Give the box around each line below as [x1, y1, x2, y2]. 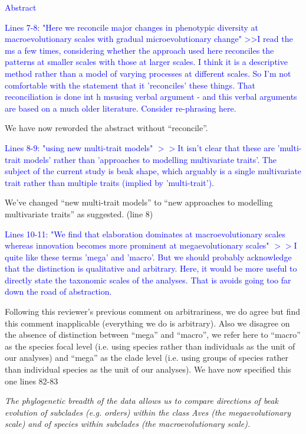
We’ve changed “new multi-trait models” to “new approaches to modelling [5, 196, 273, 208]
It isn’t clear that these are [177, 141, 275, 154]
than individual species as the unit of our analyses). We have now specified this [5, 363, 291, 376]
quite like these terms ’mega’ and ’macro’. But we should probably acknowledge [5, 250, 292, 263]
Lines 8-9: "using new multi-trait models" [5, 141, 153, 154]
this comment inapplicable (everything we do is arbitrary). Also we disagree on [5, 316, 290, 329]
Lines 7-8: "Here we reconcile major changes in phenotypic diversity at [5, 21, 259, 33]
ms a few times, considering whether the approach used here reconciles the [5, 44, 274, 56]
